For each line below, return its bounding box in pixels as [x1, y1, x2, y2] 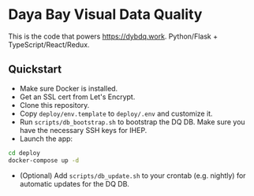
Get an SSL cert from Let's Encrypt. [19, 92, 136, 102]
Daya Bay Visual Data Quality [8, 6, 203, 24]
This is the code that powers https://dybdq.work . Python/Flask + [8, 31, 219, 41]
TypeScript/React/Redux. [8, 39, 90, 49]
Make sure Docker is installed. [19, 83, 118, 93]
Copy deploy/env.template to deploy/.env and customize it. [19, 109, 213, 118]
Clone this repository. [19, 100, 90, 109]
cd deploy [8, 149, 41, 157]
